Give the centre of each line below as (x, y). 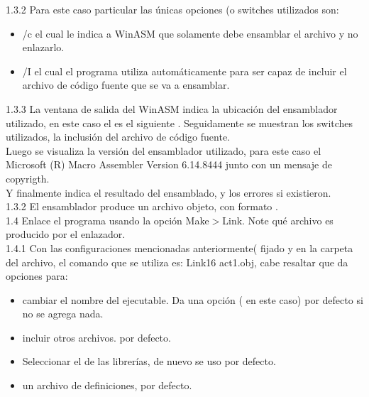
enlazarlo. (43, 47)
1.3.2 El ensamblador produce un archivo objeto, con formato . (142, 206)
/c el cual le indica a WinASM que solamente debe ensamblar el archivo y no (190, 33)
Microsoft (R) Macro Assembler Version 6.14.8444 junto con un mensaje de (169, 164)
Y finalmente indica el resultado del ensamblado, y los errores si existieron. (169, 192)
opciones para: (37, 276)
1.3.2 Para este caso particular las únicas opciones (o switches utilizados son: (172, 9)
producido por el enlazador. (66, 234)
